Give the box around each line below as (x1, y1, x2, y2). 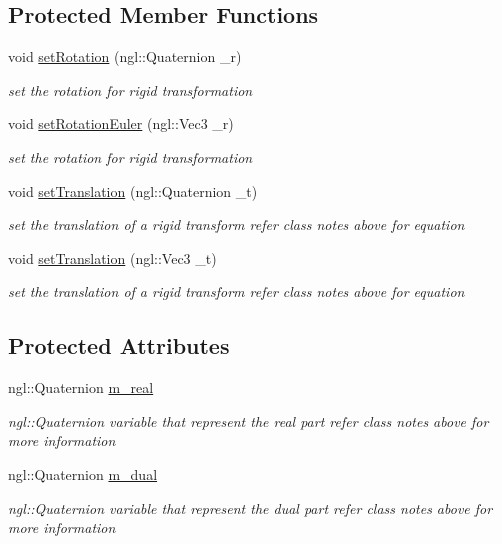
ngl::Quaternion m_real (8, 377, 154, 398)
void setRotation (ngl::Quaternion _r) (8, 46, 242, 67)
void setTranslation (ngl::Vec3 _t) (8, 247, 217, 268)
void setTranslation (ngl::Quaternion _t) (8, 180, 258, 201)
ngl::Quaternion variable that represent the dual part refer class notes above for (8, 497, 493, 518)
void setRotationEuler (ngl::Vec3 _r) (8, 113, 234, 134)
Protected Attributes (8, 330, 230, 361)
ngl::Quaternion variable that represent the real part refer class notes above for (8, 410, 489, 431)
